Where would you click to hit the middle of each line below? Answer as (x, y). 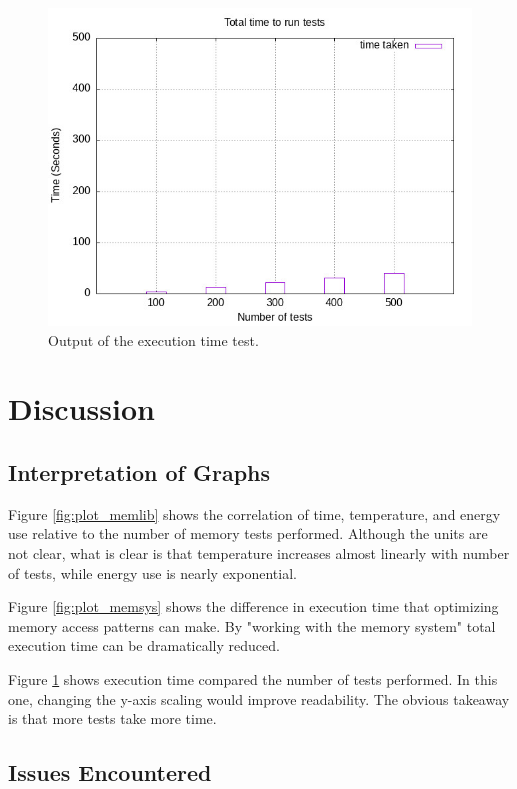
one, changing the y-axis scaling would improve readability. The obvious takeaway (259, 698)
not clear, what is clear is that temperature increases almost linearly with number (259, 552)
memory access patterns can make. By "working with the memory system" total (252, 625)
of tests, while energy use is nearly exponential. (152, 572)
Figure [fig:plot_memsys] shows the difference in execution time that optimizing (253, 606)
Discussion (81, 408)
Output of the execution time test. (153, 339)
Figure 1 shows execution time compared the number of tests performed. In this (253, 678)
